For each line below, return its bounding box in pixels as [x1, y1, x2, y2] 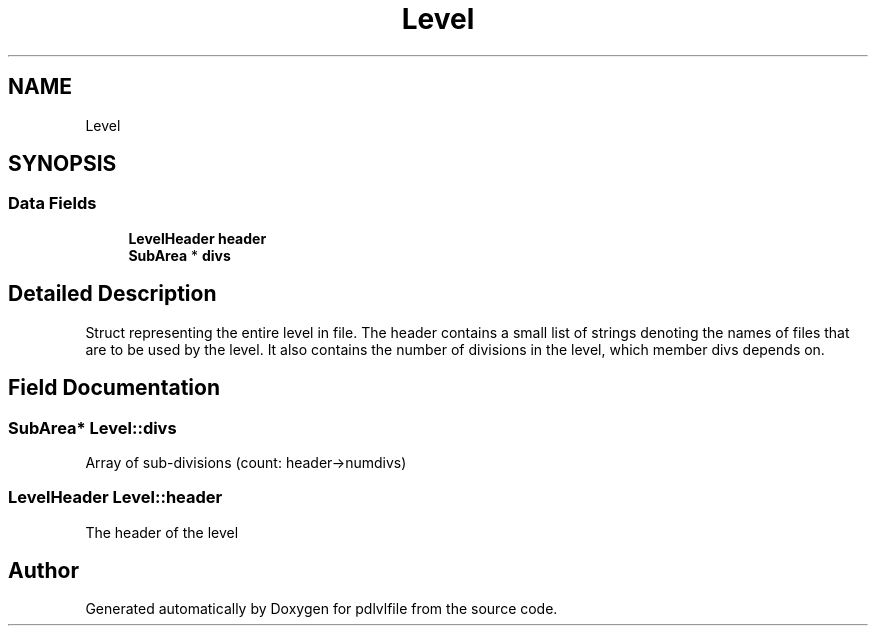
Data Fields [8, 193, 97, 214]
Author [8, 558, 79, 584]
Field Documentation [8, 375, 220, 401]
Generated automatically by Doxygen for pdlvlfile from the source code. [85, 600, 558, 618]
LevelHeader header [128, 229, 267, 247]
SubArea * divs [128, 246, 231, 264]
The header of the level [85, 523, 239, 541]
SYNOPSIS [8, 151, 117, 177]
